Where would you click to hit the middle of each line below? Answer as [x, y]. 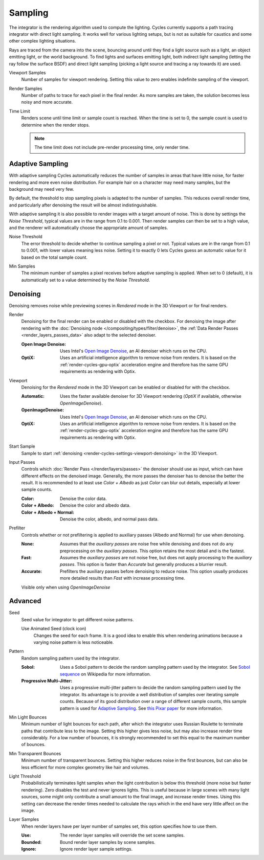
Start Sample [22, 446]
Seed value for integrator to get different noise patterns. [77, 619]
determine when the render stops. [55, 125]
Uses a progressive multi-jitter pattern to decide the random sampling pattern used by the [150, 688]
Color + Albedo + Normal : [48, 512]
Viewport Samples [28, 72]
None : [28, 544]
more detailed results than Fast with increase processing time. [122, 578]
